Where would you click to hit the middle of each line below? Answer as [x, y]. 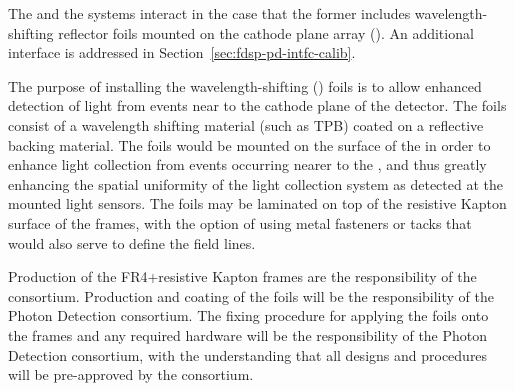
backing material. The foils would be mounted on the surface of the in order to [249, 144]
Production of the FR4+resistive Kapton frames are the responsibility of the [242, 276]
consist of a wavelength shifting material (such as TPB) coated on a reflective [246, 124]
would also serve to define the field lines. [132, 242]
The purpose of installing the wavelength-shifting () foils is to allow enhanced [245, 85]
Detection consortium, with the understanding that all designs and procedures [248, 354]
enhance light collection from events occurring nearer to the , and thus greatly [247, 164]
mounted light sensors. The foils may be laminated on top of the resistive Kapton [257, 203]
